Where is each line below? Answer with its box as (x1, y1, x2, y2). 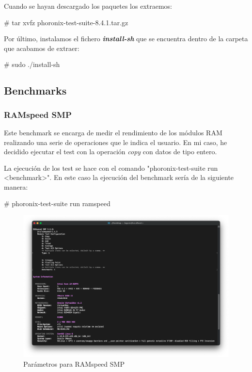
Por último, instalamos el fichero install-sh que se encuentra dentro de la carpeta (4, 33, 248, 44)
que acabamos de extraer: (4, 43, 79, 53)
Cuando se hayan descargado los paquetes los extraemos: (4, 1, 173, 11)
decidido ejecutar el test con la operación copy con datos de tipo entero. (4, 146, 217, 157)
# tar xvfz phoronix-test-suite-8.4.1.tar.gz (4, 17, 128, 27)
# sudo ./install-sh (4, 59, 60, 69)
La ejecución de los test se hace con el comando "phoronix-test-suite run (4, 162, 218, 173)
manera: (4, 181, 28, 192)
